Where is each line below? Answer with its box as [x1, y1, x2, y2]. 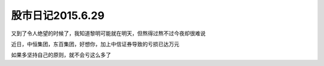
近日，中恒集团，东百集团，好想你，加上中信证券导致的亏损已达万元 [11, 40, 179, 48]
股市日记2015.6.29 [11, 9, 105, 22]
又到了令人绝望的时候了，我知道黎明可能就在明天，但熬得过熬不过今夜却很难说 [11, 30, 206, 37]
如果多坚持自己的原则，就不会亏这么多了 [11, 51, 111, 59]
